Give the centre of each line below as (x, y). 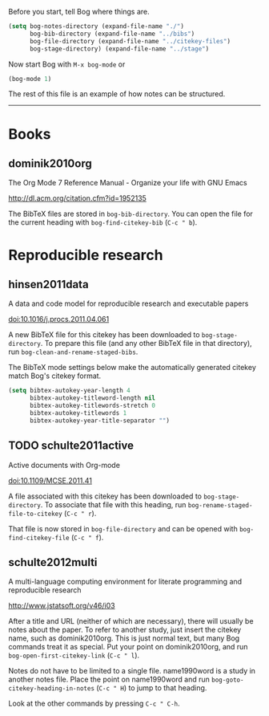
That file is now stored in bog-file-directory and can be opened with (123, 528)
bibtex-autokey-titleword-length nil (92, 398)
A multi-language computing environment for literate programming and (125, 582)
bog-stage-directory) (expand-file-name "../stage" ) (119, 49)
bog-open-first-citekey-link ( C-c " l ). (74, 655)
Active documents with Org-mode (64, 465)
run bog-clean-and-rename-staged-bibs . (73, 352)
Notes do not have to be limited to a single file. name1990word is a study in (132, 671)
